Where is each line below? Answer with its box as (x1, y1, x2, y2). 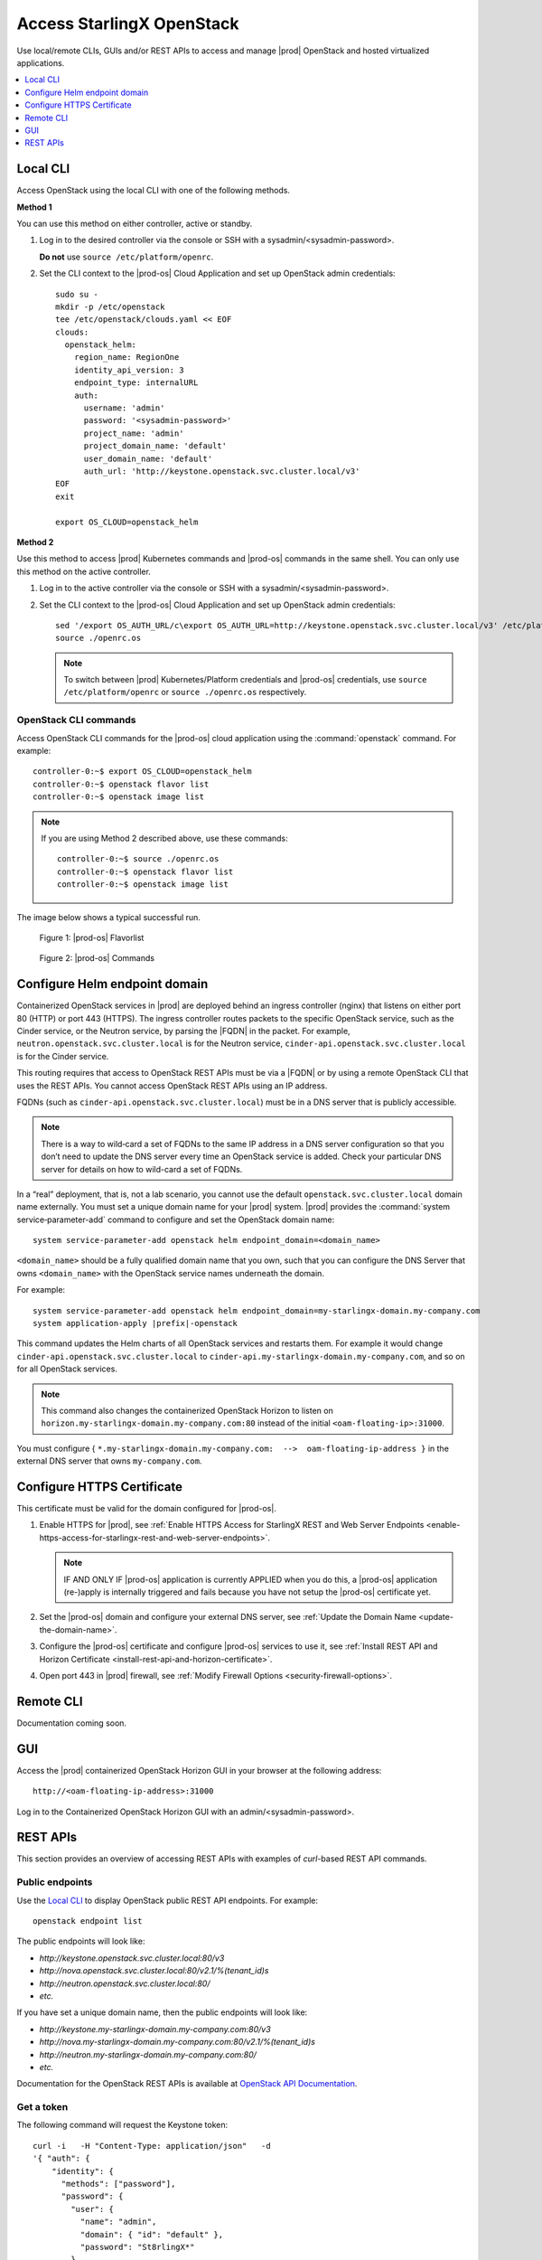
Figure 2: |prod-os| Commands (39, 953, 155, 964)
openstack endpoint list (33, 1916, 143, 1926)
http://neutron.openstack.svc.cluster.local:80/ (39, 1978, 210, 1989)
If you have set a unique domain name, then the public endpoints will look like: (16, 2007, 308, 2018)
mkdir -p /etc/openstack (55, 301, 165, 312)
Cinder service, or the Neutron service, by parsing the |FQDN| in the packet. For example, (16, 1025, 351, 1036)
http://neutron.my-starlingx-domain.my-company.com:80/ (39, 2048, 257, 2060)
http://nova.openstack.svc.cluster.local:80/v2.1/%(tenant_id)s (39, 1965, 269, 1976)
